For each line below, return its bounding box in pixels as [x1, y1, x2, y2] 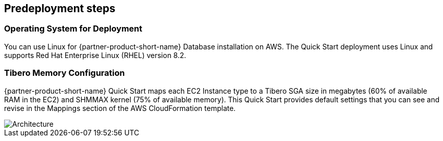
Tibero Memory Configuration [4, 68, 125, 78]
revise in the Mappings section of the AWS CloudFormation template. [4, 103, 236, 112]
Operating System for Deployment [4, 23, 142, 34]
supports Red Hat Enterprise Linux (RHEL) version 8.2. [4, 50, 187, 60]
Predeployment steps [4, 2, 116, 15]
